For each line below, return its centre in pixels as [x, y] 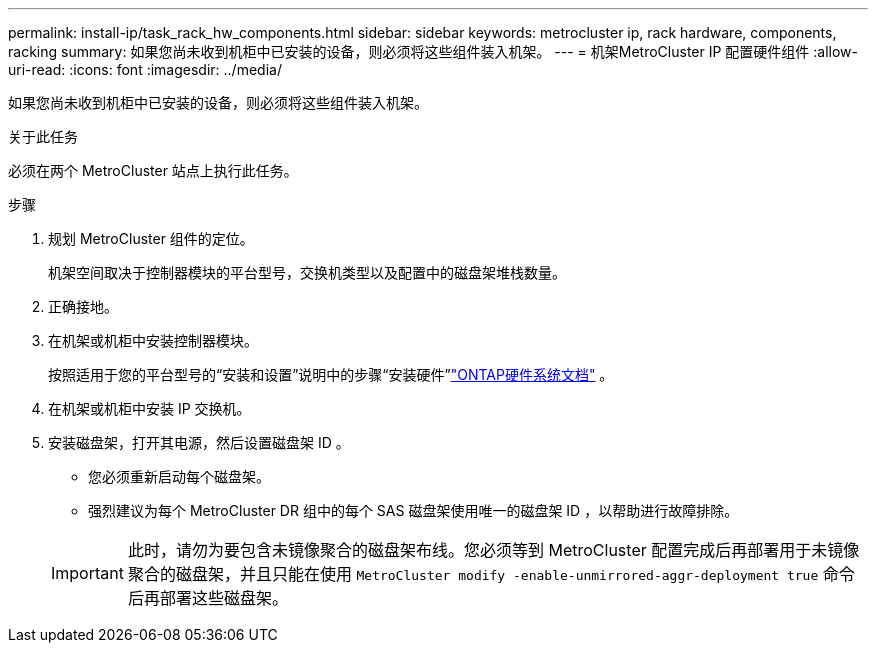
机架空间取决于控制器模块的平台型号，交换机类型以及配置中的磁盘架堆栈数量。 [307, 272]
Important [87, 573]
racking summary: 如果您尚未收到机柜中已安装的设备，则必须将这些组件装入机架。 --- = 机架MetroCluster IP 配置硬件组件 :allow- [433, 51]
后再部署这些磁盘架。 [207, 598]
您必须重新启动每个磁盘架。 [179, 476]
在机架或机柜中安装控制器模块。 [153, 340]
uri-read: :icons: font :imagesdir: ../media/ [145, 69]
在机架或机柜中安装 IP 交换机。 [149, 408]
